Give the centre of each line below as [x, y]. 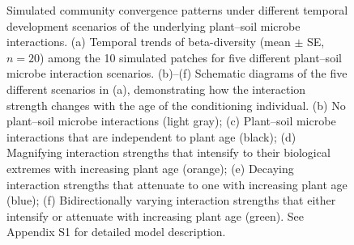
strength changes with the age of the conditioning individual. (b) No [176, 105]
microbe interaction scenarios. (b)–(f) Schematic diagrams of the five [177, 73]
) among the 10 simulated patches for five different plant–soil [191, 57]
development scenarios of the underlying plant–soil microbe [154, 25]
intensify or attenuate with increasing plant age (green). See [155, 215]
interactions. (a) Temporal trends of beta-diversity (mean [149, 42]
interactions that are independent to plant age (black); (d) [151, 136]
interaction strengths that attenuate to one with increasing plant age [177, 184]
